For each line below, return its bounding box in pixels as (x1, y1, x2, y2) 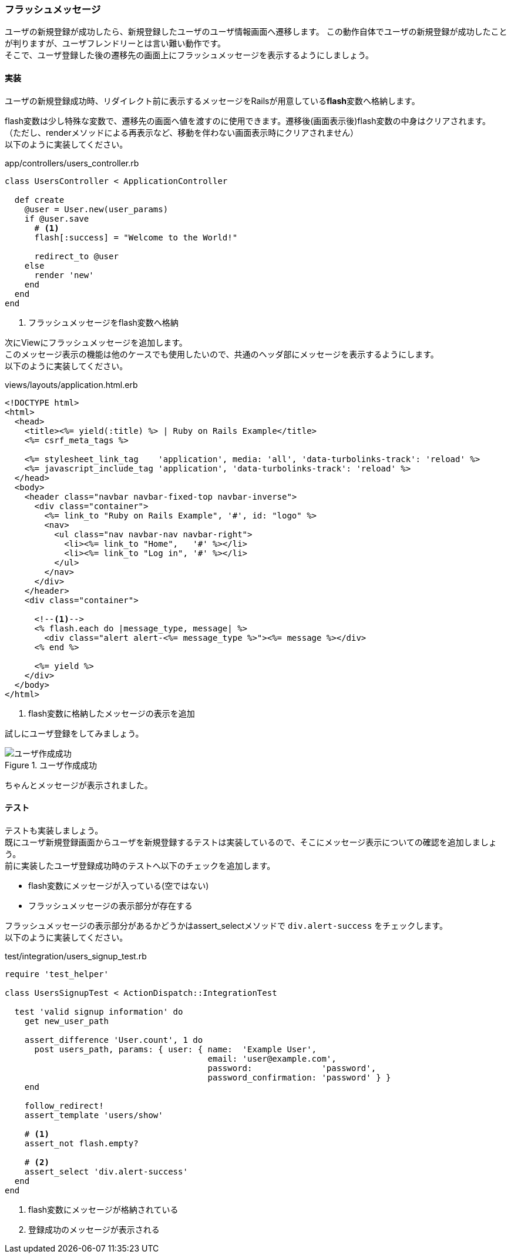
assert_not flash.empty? (24, 1138, 139, 1148)
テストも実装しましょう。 (5, 825, 103, 835)
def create (14, 195, 65, 205)
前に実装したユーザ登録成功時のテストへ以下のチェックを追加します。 (5, 860, 275, 871)
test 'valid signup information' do (14, 1006, 183, 1016)
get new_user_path (24, 1016, 109, 1026)
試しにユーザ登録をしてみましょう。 (5, 728, 144, 738)
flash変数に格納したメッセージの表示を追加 (28, 708, 195, 718)
